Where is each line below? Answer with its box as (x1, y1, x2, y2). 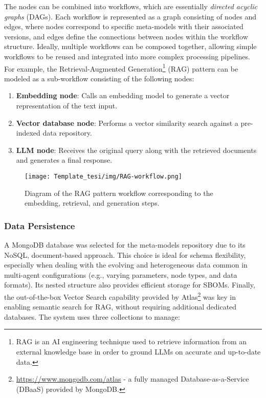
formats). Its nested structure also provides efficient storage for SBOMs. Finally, (4, 279, 255, 290)
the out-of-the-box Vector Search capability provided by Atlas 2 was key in (4, 290, 236, 302)
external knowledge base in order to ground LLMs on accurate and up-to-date (16, 346, 261, 357)
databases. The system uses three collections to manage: (4, 311, 180, 322)
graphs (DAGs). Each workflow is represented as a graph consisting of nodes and (4, 11, 257, 21)
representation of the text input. (16, 100, 118, 110)
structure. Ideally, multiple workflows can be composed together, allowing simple (4, 41, 257, 52)
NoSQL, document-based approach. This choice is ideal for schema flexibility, (4, 249, 246, 260)
